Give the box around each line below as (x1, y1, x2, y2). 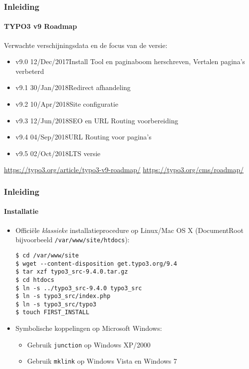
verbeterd (15, 66, 44, 76)
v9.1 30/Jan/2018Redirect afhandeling (15, 82, 131, 92)
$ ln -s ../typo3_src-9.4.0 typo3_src (15, 284, 142, 292)
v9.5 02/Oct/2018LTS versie (15, 148, 100, 158)
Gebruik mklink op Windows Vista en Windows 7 (27, 356, 177, 366)
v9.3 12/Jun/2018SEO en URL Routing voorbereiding (15, 115, 178, 125)
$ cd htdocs (15, 276, 54, 283)
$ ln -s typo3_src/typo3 (15, 300, 97, 308)
